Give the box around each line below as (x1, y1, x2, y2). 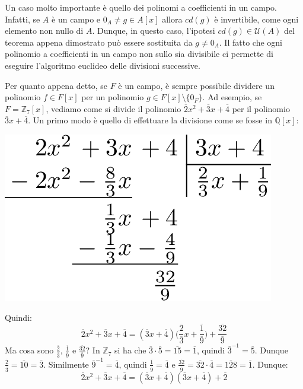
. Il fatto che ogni (219, 36, 282, 48)
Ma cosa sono (5, 344, 54, 356)
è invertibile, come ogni (214, 12, 299, 25)
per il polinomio (232, 102, 290, 114)
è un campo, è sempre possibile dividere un (118, 79, 275, 91)
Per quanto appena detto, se (5, 79, 107, 91)
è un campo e (52, 12, 101, 25)
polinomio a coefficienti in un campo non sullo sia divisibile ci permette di (5, 47, 273, 60)
